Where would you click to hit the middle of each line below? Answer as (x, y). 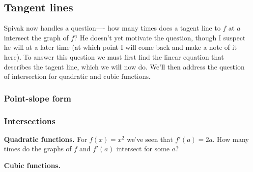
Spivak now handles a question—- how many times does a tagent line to (112, 28)
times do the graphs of (38, 149)
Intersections (30, 120)
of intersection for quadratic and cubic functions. (77, 76)
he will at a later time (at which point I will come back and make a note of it (121, 47)
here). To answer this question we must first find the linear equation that (114, 56)
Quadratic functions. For (46, 139)
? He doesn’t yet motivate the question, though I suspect (160, 37)
